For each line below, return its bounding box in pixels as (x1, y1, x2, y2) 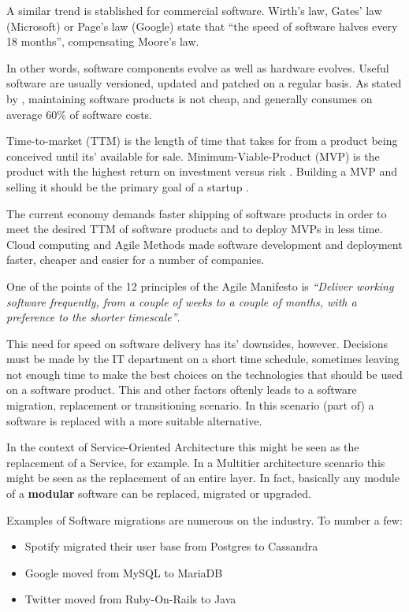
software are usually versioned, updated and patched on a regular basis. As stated (6, 75, 402, 91)
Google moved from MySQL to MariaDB (24, 564, 223, 580)
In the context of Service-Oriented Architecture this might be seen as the (6, 439, 359, 455)
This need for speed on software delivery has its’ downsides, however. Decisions (6, 335, 388, 351)
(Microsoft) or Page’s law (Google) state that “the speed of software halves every (6, 17, 398, 34)
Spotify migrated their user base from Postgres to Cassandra (24, 538, 318, 555)
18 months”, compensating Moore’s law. (6, 33, 199, 50)
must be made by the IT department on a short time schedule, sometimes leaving (6, 351, 400, 367)
